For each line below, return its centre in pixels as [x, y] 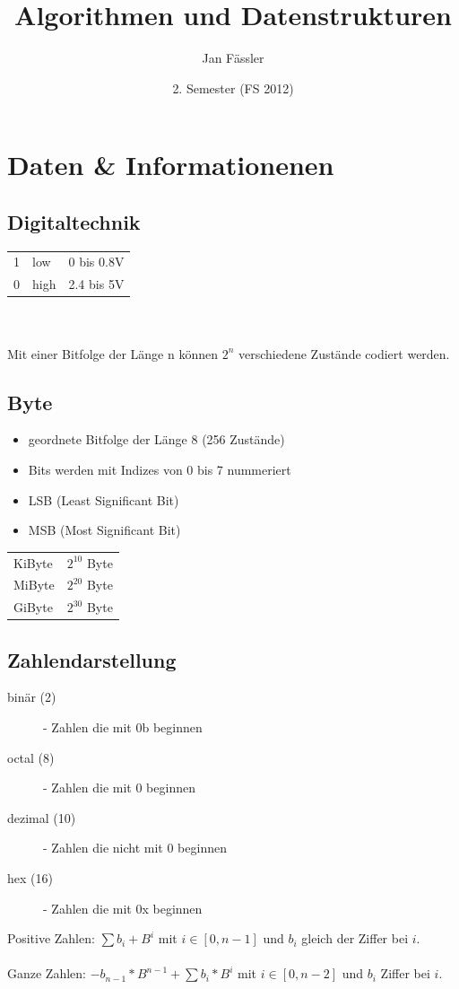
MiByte [34, 585]
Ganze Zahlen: [47, 973]
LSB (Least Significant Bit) [104, 499]
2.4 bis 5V [96, 284]
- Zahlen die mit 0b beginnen [123, 727]
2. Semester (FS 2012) [233, 88]
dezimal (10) [42, 817]
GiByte [33, 607]
